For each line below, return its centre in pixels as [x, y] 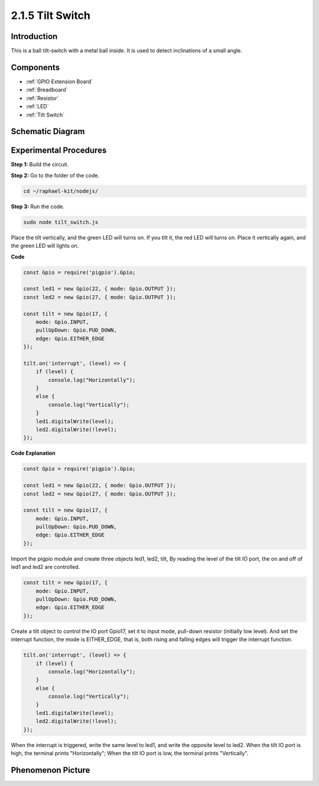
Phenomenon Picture [51, 770]
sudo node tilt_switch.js [61, 222]
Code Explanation [33, 453]
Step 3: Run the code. [38, 206]
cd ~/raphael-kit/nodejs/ [61, 191]
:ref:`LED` [37, 106]
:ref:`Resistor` [42, 98]
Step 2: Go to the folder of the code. [55, 175]
